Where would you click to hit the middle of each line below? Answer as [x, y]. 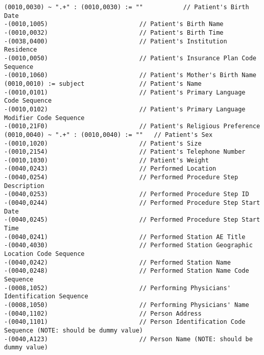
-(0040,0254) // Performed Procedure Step [121, 178]
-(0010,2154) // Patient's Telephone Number [125, 152]
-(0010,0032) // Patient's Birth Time [114, 32]
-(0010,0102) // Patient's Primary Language [125, 109]
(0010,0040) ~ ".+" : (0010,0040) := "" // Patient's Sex [109, 135]
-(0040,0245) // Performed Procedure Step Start [132, 220]
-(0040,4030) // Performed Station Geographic [128, 245]
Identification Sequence [46, 297]
